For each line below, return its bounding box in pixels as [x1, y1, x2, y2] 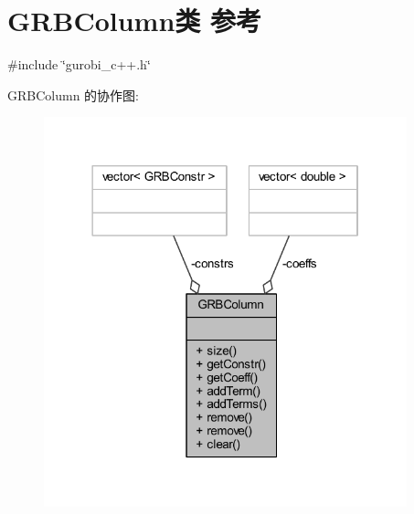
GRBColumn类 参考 [7, 2, 262, 39]
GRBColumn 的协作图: [7, 85, 139, 104]
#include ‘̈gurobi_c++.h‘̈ [7, 55, 151, 74]
